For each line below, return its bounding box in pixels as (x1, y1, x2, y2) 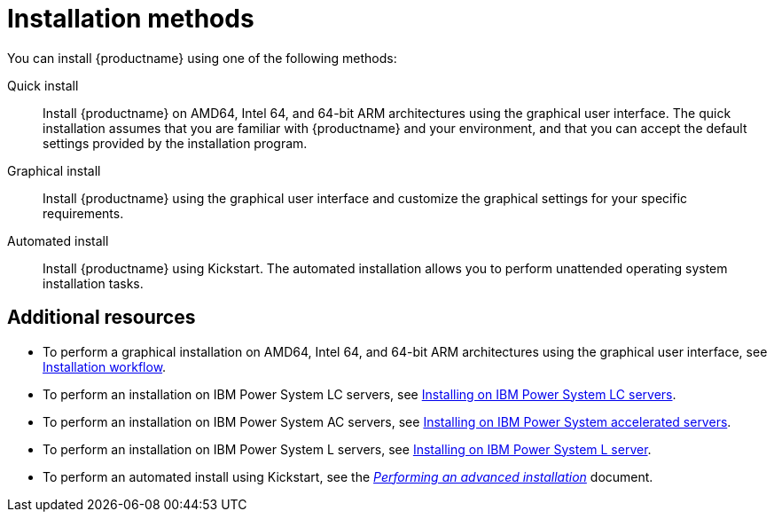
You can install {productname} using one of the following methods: (7, 50, 397, 66)
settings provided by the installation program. (43, 135, 308, 151)
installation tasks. (43, 275, 144, 291)
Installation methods (7, 4, 254, 34)
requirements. (43, 205, 124, 221)
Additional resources (7, 306, 196, 329)
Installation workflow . (43, 358, 167, 374)
